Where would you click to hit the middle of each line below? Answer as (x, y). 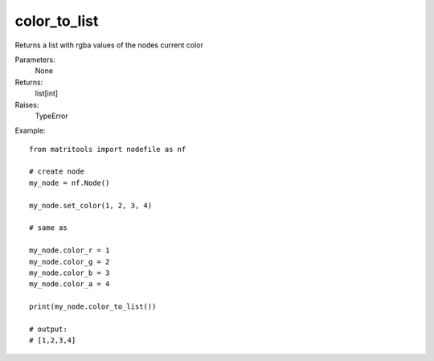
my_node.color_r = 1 (70, 250)
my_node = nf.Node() (70, 183)
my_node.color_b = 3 (70, 273)
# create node (57, 172)
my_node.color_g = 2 (70, 262)
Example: (30, 131)
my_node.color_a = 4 (70, 284)
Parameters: (35, 59)
